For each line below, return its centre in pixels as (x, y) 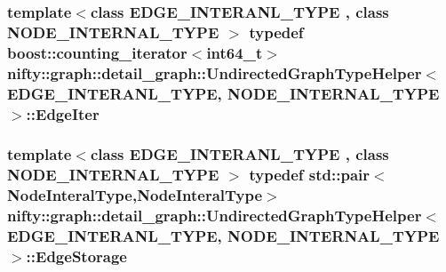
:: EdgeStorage (76, 256)
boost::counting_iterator (97, 52)
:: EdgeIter (63, 113)
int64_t (235, 52)
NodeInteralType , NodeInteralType (135, 195)
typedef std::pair (310, 175)
